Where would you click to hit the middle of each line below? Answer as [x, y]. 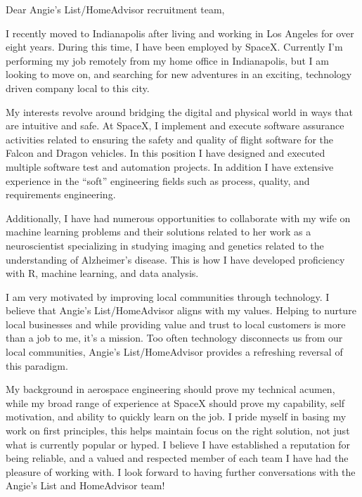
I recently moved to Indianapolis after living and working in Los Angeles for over [180, 33]
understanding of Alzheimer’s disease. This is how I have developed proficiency [175, 259]
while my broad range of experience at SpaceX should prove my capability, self [175, 402]
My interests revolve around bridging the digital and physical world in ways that [180, 111]
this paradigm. [37, 365]
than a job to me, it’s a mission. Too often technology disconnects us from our [174, 338]
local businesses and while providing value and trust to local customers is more [176, 324]
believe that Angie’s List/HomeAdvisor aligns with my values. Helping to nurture [181, 310]
